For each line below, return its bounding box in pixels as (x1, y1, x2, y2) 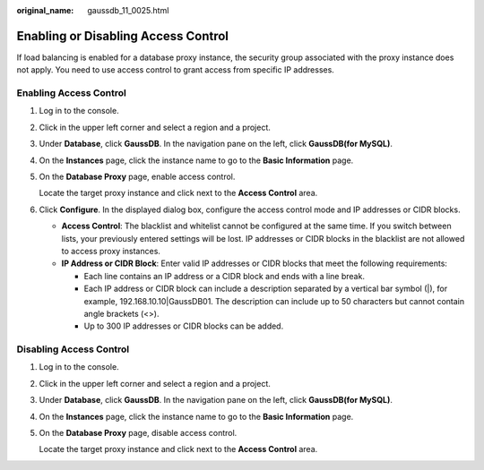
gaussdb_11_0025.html (87, 5, 169, 15)
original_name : (16, 5, 74, 15)
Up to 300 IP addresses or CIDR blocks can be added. (83, 320, 284, 331)
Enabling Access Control (16, 87, 127, 99)
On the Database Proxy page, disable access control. (39, 428, 238, 438)
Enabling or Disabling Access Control (16, 28, 229, 44)
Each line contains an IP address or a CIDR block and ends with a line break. (83, 270, 365, 281)
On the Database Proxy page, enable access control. (39, 171, 236, 182)
